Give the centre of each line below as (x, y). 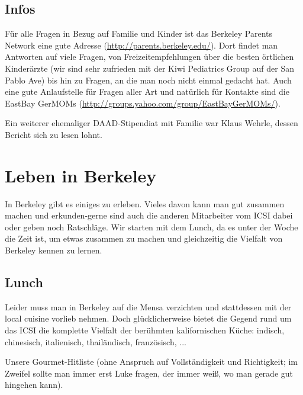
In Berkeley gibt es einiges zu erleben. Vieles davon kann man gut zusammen (145, 203)
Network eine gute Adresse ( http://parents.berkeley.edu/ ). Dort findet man (141, 45)
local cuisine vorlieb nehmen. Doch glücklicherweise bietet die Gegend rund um (148, 318)
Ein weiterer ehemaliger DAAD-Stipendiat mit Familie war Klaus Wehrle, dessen (151, 123)
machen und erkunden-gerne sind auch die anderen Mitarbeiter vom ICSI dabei (149, 215)
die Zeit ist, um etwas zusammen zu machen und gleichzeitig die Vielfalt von (144, 238)
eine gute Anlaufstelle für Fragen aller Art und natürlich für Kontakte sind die (147, 91)
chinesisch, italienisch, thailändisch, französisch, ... (96, 341)
